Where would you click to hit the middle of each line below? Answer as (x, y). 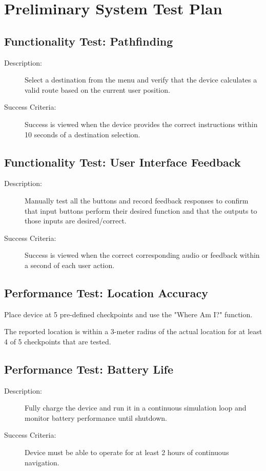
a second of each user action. (70, 265)
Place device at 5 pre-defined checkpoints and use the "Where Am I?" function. (128, 314)
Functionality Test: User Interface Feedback (122, 162)
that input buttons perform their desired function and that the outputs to (141, 210)
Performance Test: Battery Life (89, 369)
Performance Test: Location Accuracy (106, 292)
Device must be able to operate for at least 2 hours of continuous (127, 452)
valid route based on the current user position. (97, 89)
